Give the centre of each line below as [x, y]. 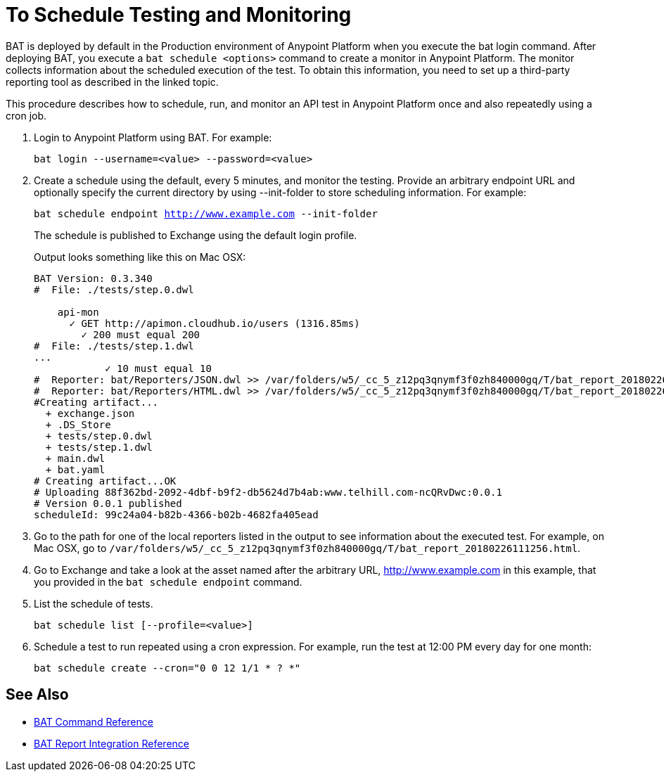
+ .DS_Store [78, 424]
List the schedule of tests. [94, 603]
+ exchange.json [90, 413]
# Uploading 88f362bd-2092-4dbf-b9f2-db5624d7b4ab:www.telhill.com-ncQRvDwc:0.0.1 [268, 492]
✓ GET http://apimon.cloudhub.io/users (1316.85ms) [215, 323]
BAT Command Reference [94, 721]
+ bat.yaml [75, 469]
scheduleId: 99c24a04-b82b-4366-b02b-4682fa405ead [176, 514]
